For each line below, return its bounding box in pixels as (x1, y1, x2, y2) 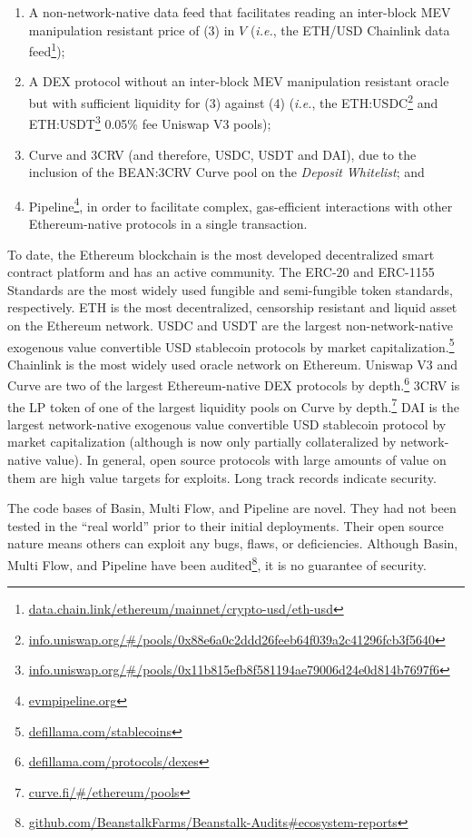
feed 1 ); (28, 39, 65, 60)
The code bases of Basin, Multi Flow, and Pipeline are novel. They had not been (7, 498, 457, 518)
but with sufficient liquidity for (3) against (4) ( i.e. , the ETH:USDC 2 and (28, 91, 438, 112)
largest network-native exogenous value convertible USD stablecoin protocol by (7, 414, 447, 433)
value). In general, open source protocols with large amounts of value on (44, 450, 447, 469)
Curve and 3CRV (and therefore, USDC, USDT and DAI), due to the (28, 144, 417, 163)
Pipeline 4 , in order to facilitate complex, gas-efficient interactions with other (28, 193, 453, 215)
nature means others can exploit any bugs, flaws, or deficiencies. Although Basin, (7, 534, 458, 553)
